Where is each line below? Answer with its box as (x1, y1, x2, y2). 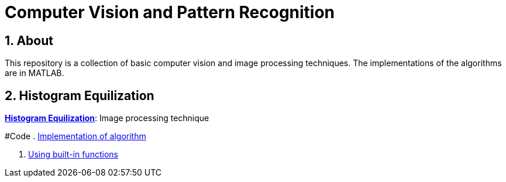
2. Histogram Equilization (5, 88, 154, 103)
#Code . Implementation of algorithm (5, 131, 146, 142)
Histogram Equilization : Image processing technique (5, 113, 209, 123)
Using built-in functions (28, 149, 118, 160)
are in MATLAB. (5, 68, 64, 78)
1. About (5, 33, 53, 48)
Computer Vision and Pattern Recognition (5, 2, 335, 22)
